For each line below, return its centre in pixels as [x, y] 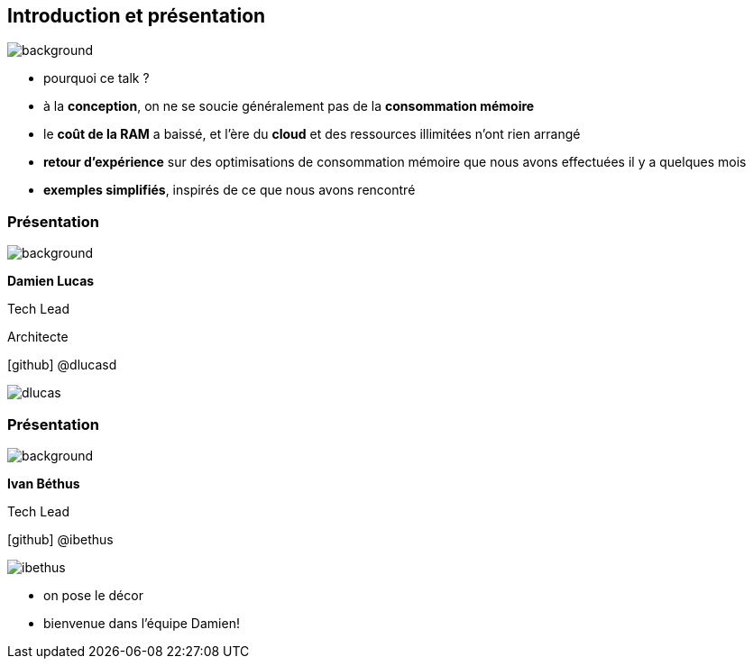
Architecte [38, 337]
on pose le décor [93, 595]
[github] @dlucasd [62, 365]
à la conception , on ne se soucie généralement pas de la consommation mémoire [289, 106]
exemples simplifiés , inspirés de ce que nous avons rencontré [230, 190]
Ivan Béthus [44, 483]
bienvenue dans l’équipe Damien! [142, 623]
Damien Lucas [51, 281]
